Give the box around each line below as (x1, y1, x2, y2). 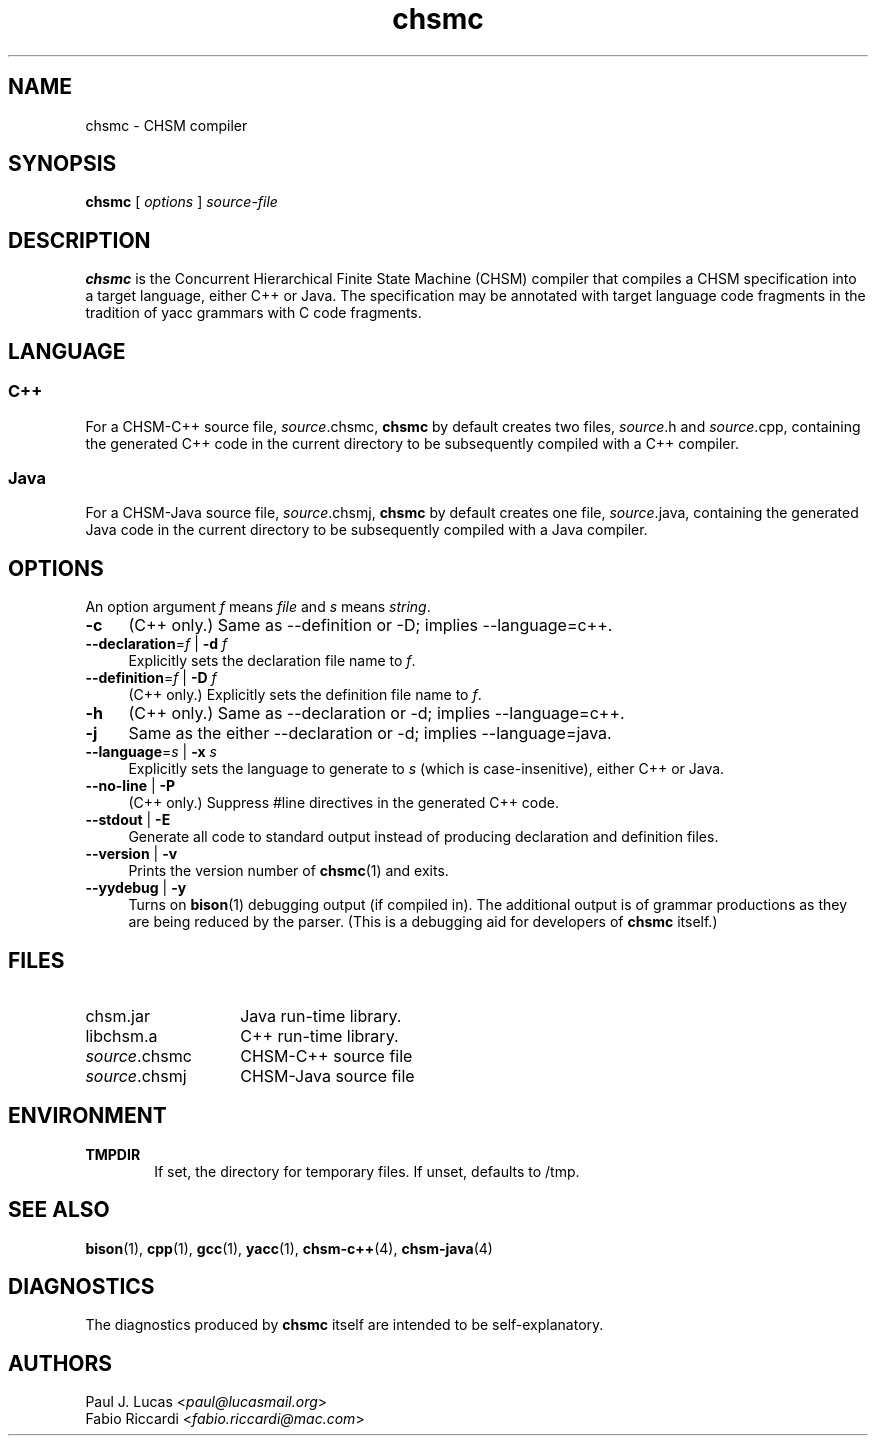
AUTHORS (8, 1350, 113, 1376)
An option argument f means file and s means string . (85, 598, 431, 616)
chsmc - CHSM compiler (85, 116, 248, 134)
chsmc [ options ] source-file (85, 193, 278, 211)
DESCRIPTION (8, 227, 151, 253)
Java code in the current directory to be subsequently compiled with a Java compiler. (85, 521, 648, 539)
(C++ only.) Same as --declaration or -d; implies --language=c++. (128, 703, 625, 724)
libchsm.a (85, 1025, 158, 1046)
